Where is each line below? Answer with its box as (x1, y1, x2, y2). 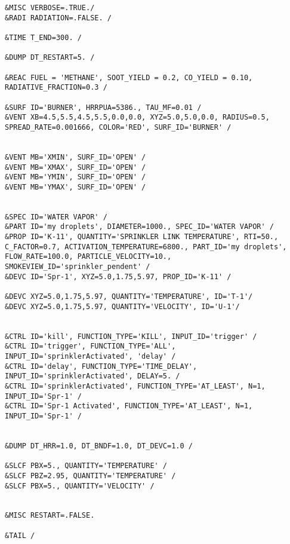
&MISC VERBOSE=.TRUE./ (5, 4, 95, 12)
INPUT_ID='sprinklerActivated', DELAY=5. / (5, 372, 180, 381)
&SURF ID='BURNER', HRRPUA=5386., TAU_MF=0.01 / (5, 103, 202, 112)
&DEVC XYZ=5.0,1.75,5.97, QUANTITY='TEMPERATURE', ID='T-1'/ (5, 292, 253, 301)
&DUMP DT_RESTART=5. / (5, 53, 95, 62)
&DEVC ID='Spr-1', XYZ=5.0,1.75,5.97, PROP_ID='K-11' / (5, 272, 232, 281)
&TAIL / (5, 531, 35, 540)
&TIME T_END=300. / (5, 33, 82, 42)
